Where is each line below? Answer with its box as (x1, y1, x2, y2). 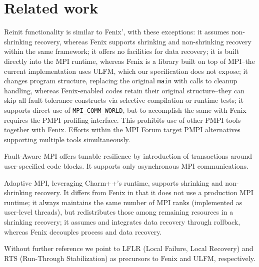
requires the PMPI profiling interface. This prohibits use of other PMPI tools (4, 114, 241, 125)
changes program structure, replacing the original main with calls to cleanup (4, 75, 237, 86)
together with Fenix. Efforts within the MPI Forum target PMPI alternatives (4, 124, 240, 135)
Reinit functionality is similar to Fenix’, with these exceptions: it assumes (4, 26, 229, 37)
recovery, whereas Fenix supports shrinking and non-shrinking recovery (34, 36, 251, 46)
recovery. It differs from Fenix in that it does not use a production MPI (34, 187, 253, 198)
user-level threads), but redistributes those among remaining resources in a (4, 207, 233, 217)
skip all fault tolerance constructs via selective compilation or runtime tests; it (4, 95, 243, 105)
